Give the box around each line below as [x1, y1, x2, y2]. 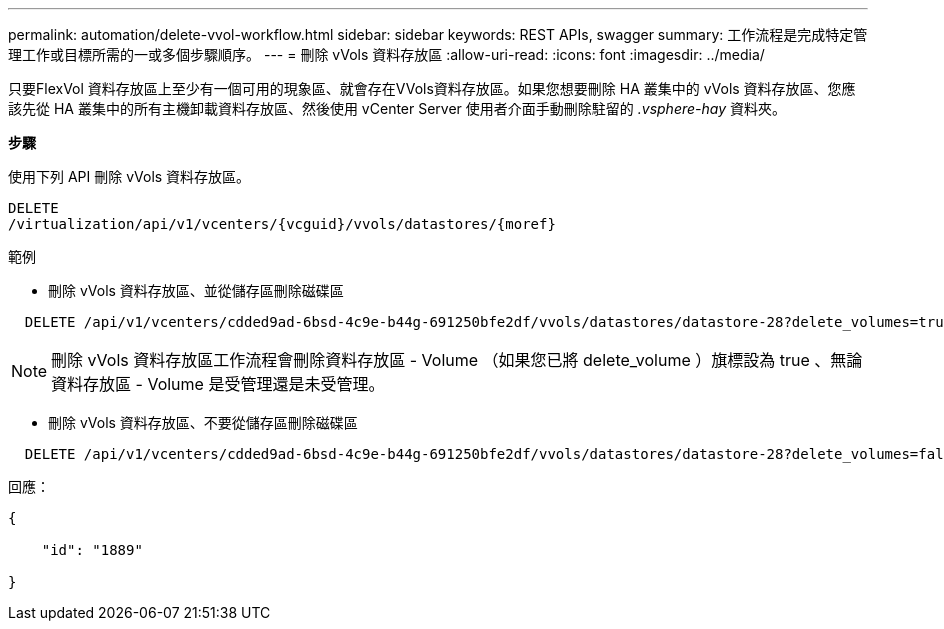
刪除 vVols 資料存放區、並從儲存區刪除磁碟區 [48, 282, 344, 299]
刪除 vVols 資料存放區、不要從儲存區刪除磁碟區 [48, 414, 358, 431]
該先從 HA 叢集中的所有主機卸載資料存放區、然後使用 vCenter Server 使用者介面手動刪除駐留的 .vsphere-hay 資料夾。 [8, 100, 786, 117]
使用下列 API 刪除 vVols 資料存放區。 [8, 168, 251, 185]
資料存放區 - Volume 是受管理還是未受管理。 [51, 374, 385, 394]
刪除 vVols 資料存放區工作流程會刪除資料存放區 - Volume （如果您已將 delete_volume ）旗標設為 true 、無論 [51, 350, 863, 370]
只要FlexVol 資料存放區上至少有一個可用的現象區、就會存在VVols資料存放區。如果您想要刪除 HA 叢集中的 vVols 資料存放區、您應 [8, 80, 856, 97]
